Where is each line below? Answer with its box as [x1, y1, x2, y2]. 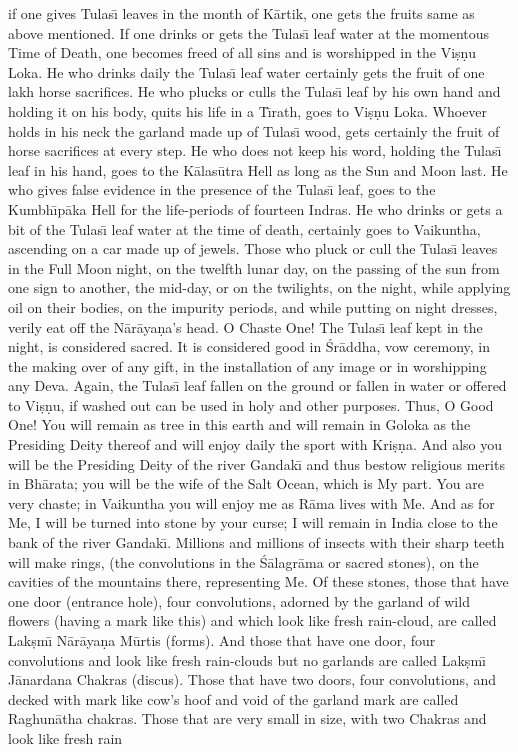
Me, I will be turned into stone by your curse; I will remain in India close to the [8, 512, 498, 533]
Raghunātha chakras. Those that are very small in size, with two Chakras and [8, 708, 487, 729]
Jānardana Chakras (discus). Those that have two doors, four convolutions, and [8, 669, 497, 690]
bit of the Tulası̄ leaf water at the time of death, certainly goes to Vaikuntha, [8, 218, 481, 239]
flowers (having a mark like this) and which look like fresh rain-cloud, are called [8, 610, 497, 631]
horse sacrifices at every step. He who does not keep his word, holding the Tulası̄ [8, 140, 502, 161]
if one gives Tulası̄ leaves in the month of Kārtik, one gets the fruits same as [8, 3, 475, 23]
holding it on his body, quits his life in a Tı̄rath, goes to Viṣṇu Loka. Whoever [8, 100, 488, 121]
